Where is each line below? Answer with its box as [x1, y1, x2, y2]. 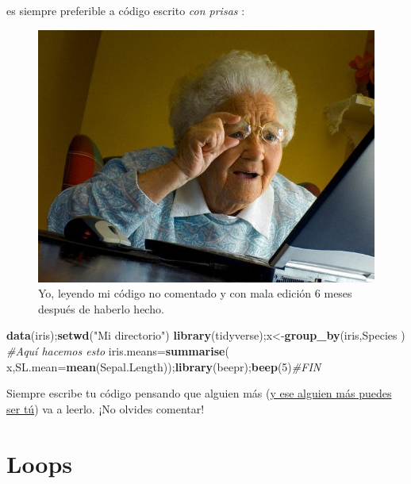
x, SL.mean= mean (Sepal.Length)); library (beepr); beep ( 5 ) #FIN [6, 358, 321, 375]
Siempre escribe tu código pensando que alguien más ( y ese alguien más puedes [6, 385, 392, 401]
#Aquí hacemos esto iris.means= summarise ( [6, 342, 229, 359]
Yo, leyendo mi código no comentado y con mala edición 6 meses [38, 285, 352, 302]
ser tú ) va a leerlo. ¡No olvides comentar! [6, 400, 205, 417]
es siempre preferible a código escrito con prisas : [6, 2, 245, 18]
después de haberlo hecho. [38, 300, 164, 317]
